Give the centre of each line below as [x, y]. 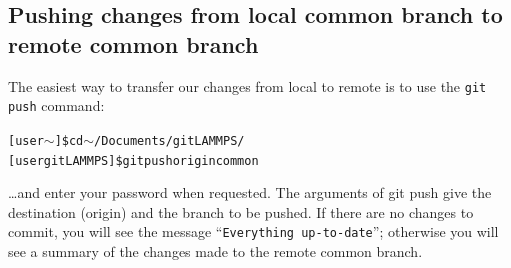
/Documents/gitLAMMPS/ [169, 140]
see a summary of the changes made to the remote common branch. [215, 251]
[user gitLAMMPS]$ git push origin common [133, 160]
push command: [56, 105]
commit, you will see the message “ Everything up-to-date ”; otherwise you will [253, 231]
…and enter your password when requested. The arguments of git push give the [250, 192]
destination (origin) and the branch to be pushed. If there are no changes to [241, 211]
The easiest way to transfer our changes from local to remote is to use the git [247, 85]
